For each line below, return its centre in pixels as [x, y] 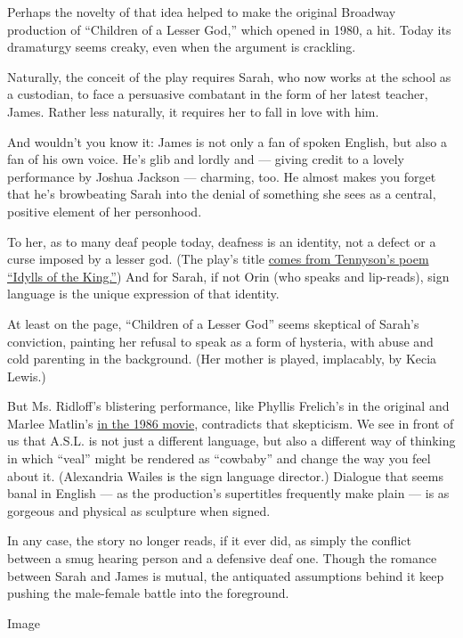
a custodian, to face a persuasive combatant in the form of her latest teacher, [218, 94]
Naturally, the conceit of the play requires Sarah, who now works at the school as [229, 76]
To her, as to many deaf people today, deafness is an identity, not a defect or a [222, 241]
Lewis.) [27, 376]
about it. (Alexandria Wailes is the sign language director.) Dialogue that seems [225, 475]
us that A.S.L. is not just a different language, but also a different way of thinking [231, 441]
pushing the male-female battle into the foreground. [148, 593]
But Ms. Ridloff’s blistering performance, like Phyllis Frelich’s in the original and [228, 406]
